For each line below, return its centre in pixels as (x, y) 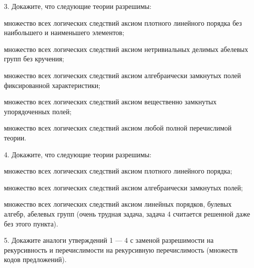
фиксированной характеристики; (52, 85)
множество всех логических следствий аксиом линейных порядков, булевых (118, 204)
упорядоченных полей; (38, 111)
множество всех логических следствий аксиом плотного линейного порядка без (123, 22)
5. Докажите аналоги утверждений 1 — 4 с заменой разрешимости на (109, 240)
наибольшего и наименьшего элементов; (64, 32)
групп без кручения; (34, 59)
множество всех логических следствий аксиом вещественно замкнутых (110, 102)
